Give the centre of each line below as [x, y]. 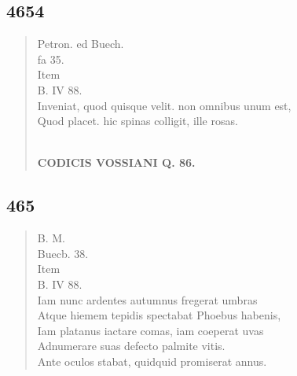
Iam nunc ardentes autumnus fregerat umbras [147, 299]
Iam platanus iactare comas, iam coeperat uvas [150, 330]
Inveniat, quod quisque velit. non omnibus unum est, [164, 105]
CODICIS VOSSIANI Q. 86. [116, 162]
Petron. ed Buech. [81, 44]
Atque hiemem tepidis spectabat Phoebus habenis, [159, 315]
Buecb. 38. [63, 253]
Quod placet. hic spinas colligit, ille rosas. [137, 121]
